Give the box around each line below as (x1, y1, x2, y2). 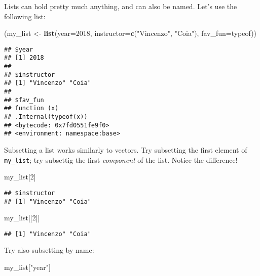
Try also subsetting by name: (4, 245, 94, 255)
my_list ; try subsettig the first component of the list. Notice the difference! (4, 154, 238, 165)
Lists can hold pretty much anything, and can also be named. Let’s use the (4, 1, 237, 11)
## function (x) (4, 105, 59, 112)
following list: (4, 11, 46, 21)
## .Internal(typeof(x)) (4, 113, 88, 121)
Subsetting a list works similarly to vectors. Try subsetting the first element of (4, 145, 247, 155)
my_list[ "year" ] (4, 262, 51, 272)
